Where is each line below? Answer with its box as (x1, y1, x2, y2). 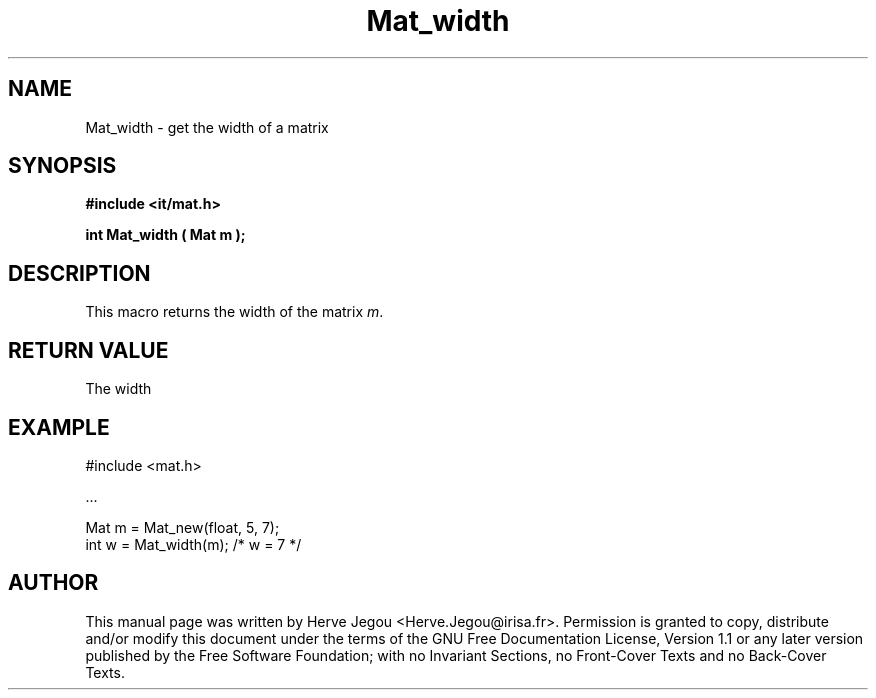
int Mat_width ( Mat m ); (85, 226, 246, 244)
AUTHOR (8, 570, 99, 596)
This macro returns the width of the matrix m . (85, 303, 384, 321)
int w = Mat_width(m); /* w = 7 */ (85, 535, 302, 553)
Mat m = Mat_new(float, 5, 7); (85, 518, 280, 536)
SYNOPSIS (8, 153, 117, 179)
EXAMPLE (8, 414, 110, 440)
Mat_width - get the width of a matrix (85, 118, 329, 136)
